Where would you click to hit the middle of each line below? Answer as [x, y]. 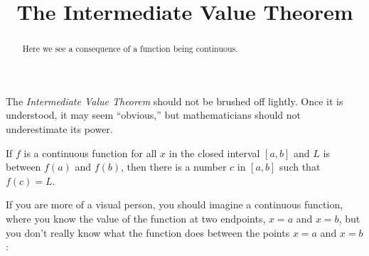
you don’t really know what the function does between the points [148, 232]
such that [300, 167]
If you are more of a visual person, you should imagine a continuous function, [175, 204]
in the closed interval [214, 153]
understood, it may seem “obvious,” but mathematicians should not [153, 115]
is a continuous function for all [90, 153]
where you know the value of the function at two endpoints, [136, 218]
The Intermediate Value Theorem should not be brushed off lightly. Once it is [175, 101]
